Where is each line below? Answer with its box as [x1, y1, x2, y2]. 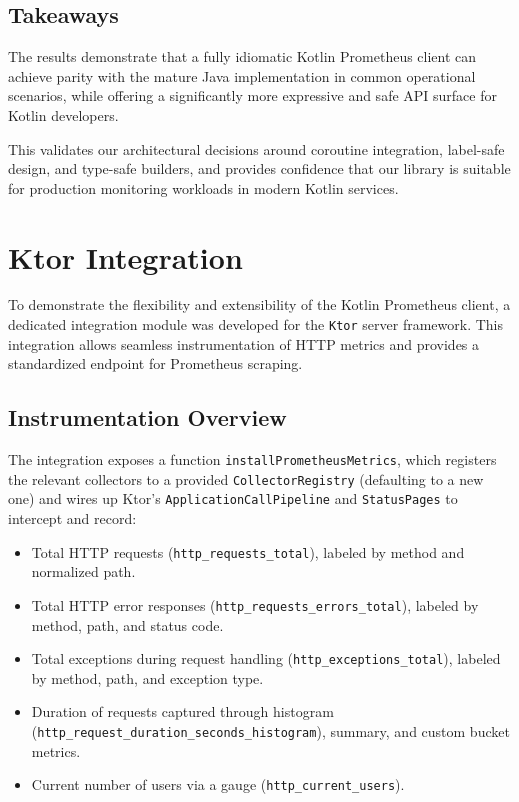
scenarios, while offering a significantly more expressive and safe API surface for [8, 85, 497, 106]
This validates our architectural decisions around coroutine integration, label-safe [8, 138, 505, 159]
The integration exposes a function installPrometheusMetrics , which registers [8, 449, 497, 470]
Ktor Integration [8, 236, 243, 277]
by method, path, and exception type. [31, 667, 264, 688]
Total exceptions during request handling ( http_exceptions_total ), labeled [31, 648, 501, 669]
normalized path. [31, 561, 136, 582]
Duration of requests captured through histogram [31, 701, 334, 722]
